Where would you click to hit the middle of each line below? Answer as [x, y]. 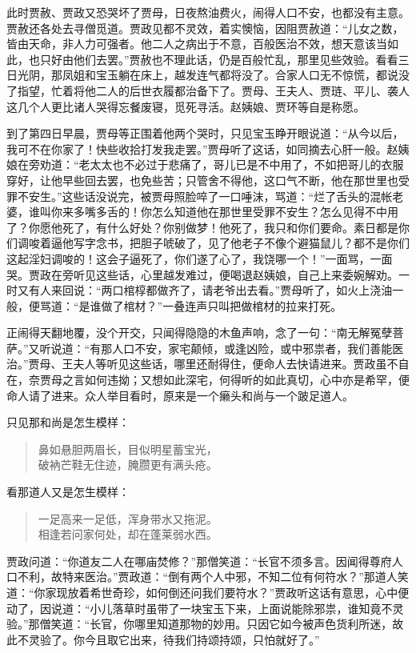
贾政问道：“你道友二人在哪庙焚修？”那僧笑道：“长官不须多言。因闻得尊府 [199, 561]
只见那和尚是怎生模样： [68, 422]
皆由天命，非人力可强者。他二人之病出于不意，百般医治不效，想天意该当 [197, 44]
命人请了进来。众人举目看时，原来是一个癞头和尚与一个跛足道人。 [180, 395]
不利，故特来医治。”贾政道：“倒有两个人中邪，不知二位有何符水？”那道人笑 [213, 577]
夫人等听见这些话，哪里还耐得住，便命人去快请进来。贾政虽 [230, 364]
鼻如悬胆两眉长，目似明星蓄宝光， [128, 449]
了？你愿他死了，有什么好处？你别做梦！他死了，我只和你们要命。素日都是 [202, 227]
